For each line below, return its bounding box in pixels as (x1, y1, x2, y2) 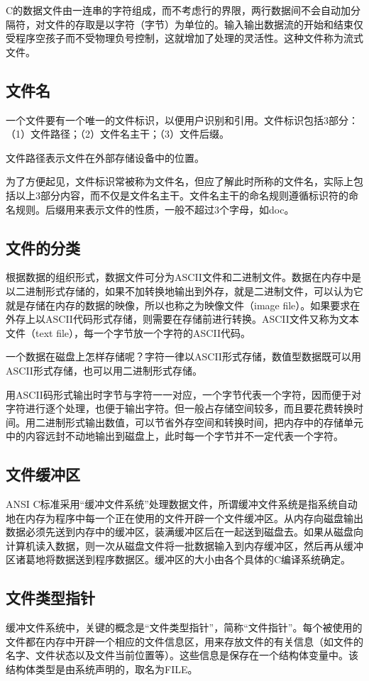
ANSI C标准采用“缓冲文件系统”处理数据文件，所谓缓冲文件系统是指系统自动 (6, 497, 358, 511)
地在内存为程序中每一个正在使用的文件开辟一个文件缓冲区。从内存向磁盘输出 (6, 510, 363, 525)
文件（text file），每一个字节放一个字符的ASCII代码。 (6, 325, 250, 340)
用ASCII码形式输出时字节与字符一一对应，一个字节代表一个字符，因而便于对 (6, 387, 361, 402)
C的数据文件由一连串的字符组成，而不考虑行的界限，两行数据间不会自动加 (6, 3, 351, 17)
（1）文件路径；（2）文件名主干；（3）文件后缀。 (6, 126, 229, 141)
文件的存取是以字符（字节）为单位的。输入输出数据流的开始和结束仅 (45, 16, 363, 31)
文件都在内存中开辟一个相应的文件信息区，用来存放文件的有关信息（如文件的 (6, 633, 363, 648)
